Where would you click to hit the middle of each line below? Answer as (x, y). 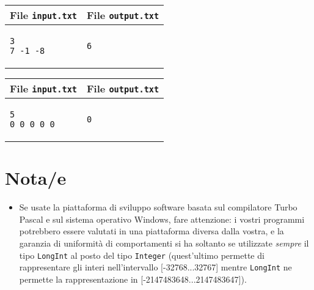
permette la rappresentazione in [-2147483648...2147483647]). (133, 279)
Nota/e (36, 178)
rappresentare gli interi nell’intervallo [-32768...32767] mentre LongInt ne (155, 267)
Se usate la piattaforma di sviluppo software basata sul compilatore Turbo (158, 207)
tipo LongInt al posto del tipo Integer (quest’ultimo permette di (142, 255)
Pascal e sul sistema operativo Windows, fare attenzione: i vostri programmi (162, 219)
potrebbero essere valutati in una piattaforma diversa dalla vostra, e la (152, 231)
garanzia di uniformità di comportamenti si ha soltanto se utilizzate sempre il (164, 243)
